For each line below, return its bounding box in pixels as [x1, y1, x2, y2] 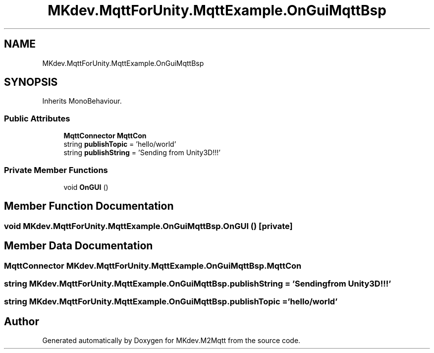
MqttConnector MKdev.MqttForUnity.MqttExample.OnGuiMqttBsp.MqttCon [4, 260, 302, 271]
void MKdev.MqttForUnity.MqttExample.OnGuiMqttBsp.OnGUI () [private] [4, 221, 293, 231]
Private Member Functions [4, 165, 108, 175]
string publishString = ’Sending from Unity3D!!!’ [63, 148, 220, 157]
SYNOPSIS [4, 76, 58, 89]
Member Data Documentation [4, 239, 153, 252]
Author [4, 315, 39, 328]
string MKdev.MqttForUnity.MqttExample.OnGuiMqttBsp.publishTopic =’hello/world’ [4, 296, 338, 307]
